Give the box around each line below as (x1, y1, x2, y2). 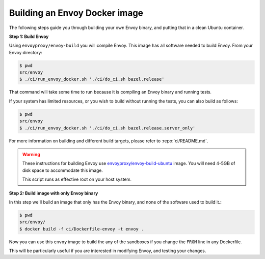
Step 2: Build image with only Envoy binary (9, 190, 98, 196)
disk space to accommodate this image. (22, 167, 103, 173)
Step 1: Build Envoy (9, 33, 49, 39)
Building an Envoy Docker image (9, 7, 143, 18)
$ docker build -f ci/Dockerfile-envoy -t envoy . (19, 226, 144, 231)
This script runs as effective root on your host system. (22, 176, 132, 182)
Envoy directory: (9, 49, 43, 55)
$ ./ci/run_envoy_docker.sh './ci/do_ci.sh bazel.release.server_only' (19, 125, 196, 130)
